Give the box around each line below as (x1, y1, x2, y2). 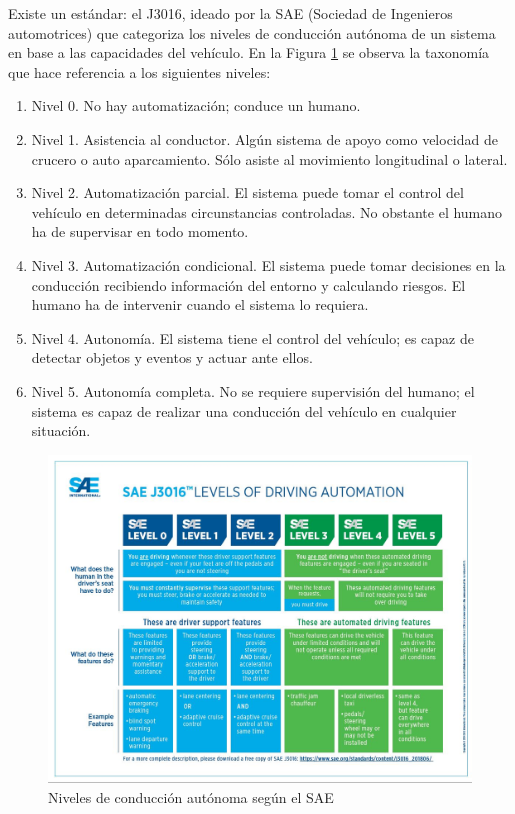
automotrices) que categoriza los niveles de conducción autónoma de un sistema (8, 22, 496, 43)
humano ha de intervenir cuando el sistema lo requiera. (31, 294, 369, 315)
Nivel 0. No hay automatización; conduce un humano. (31, 95, 361, 116)
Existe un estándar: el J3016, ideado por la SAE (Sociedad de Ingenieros (8, 3, 453, 23)
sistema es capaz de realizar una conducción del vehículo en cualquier (31, 400, 457, 421)
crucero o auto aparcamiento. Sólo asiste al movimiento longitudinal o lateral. (31, 148, 508, 169)
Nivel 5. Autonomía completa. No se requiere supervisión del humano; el (31, 380, 475, 401)
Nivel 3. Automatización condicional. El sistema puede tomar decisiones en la (31, 254, 506, 275)
